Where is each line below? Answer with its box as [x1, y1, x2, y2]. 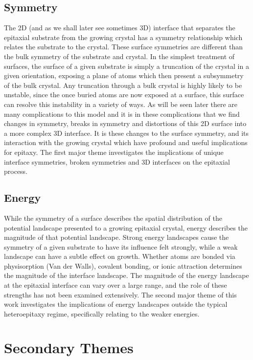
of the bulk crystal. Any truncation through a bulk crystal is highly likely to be [4, 80, 242, 90]
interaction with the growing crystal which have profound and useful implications [4, 137, 248, 148]
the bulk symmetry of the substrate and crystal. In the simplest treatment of [4, 51, 235, 61]
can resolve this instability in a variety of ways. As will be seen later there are [4, 99, 237, 109]
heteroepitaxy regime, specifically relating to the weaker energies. [4, 308, 200, 318]
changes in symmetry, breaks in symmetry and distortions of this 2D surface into [4, 118, 247, 128]
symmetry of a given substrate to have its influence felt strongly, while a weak [4, 241, 238, 252]
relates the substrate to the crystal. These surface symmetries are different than [4, 42, 243, 52]
